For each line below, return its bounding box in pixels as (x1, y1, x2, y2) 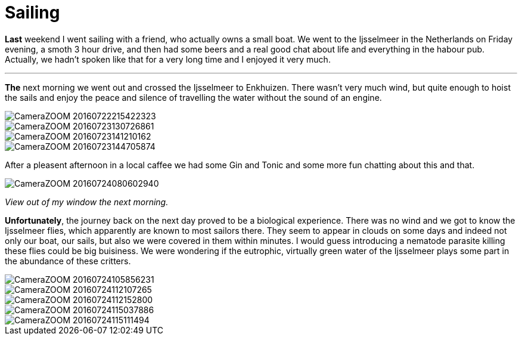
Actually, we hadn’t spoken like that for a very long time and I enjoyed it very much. (5, 54, 331, 64)
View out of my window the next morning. (5, 196, 169, 207)
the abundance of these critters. (5, 255, 131, 266)
